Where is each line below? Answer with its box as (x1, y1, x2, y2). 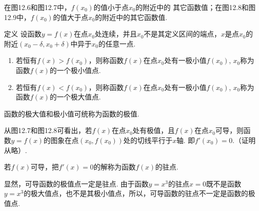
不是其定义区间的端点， (143, 28, 221, 39)
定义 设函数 (4, 28, 42, 39)
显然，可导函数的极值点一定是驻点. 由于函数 (4, 178, 149, 188)
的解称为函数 (93, 161, 136, 172)
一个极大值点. (57, 91, 101, 102)
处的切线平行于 (123, 134, 173, 145)
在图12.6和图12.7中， (4, 2, 71, 12)
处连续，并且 (95, 28, 137, 39)
